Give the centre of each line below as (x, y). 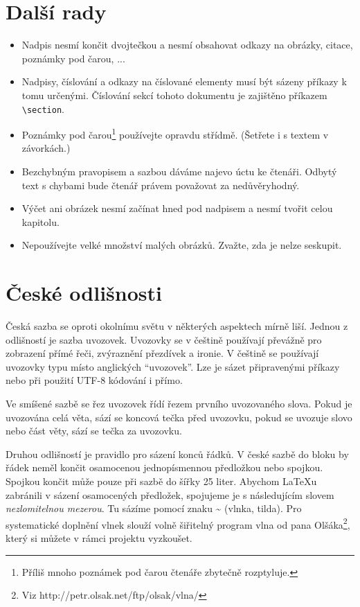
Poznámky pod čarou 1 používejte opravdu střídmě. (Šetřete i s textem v (175, 133)
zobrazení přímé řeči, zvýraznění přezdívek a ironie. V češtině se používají (162, 353)
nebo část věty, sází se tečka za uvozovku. (94, 431)
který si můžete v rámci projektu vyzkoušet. (99, 538)
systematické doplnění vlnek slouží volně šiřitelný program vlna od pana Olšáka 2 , (178, 523)
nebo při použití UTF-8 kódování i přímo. (94, 380)
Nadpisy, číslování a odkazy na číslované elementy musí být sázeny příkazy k (184, 81)
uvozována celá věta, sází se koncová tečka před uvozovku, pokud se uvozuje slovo (179, 417)
